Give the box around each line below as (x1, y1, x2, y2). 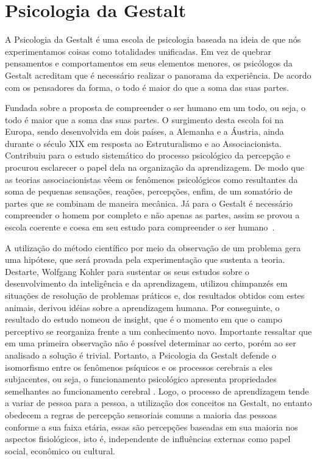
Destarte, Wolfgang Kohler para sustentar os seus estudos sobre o (5, 265, 249, 277)
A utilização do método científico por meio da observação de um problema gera (5, 241, 301, 254)
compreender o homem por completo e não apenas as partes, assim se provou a (5, 209, 300, 221)
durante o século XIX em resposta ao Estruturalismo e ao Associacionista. (5, 137, 282, 149)
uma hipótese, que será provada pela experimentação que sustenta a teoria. (5, 253, 285, 266)
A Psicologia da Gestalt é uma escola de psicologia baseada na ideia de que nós (5, 33, 301, 46)
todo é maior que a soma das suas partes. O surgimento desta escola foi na (5, 113, 284, 126)
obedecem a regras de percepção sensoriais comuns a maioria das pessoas (5, 408, 277, 421)
